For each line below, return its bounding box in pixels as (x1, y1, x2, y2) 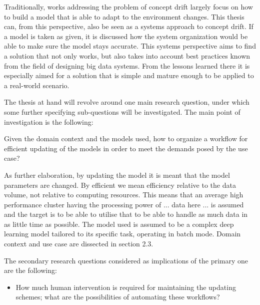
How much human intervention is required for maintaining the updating (15, 281, 236, 292)
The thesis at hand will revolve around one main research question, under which (4, 97, 249, 107)
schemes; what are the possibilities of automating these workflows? (15, 291, 220, 302)
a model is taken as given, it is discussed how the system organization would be (4, 31, 248, 41)
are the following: (4, 265, 57, 275)
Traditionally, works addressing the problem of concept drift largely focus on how (4, 2, 253, 12)
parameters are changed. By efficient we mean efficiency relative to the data (4, 179, 236, 190)
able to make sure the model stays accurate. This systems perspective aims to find (4, 41, 256, 51)
